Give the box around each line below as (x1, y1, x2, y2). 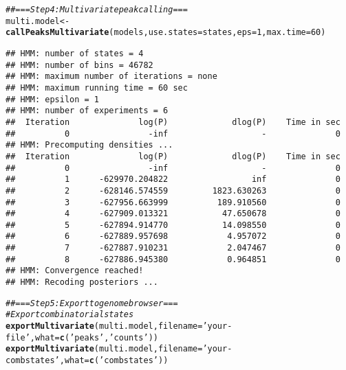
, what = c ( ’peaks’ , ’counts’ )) (30, 332, 159, 343)
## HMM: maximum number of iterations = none (6, 71, 217, 82)
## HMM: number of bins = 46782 (6, 60, 153, 70)
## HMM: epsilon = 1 (6, 94, 100, 104)
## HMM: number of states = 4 (6, 48, 144, 58)
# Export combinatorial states (6, 310, 134, 320)
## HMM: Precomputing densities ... (6, 140, 173, 150)
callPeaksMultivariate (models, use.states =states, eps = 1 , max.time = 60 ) (6, 27, 326, 38)
